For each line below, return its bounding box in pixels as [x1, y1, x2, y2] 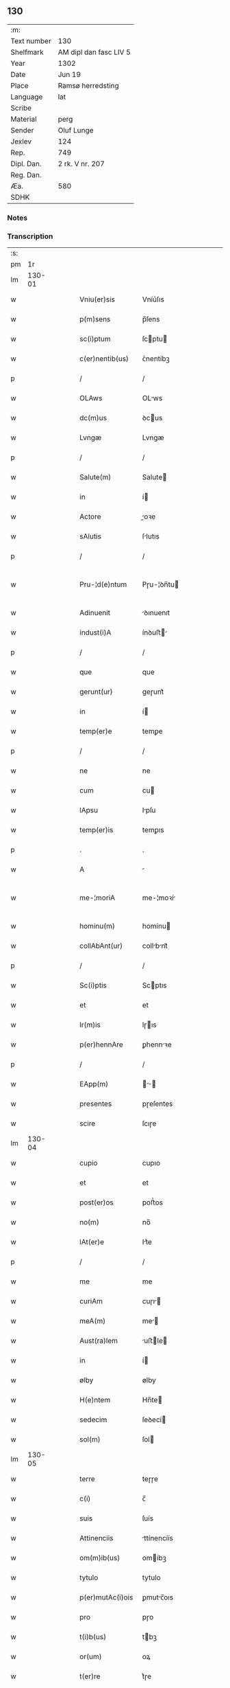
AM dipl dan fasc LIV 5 [57, 47, 131, 57]
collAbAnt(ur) [79, 941, 123, 950]
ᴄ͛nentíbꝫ [142, 354, 170, 363]
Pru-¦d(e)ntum [79, 580, 127, 589]
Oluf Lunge [57, 125, 94, 135]
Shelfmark [10, 47, 44, 57]
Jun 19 [57, 69, 81, 79]
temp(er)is [79, 825, 114, 835]
